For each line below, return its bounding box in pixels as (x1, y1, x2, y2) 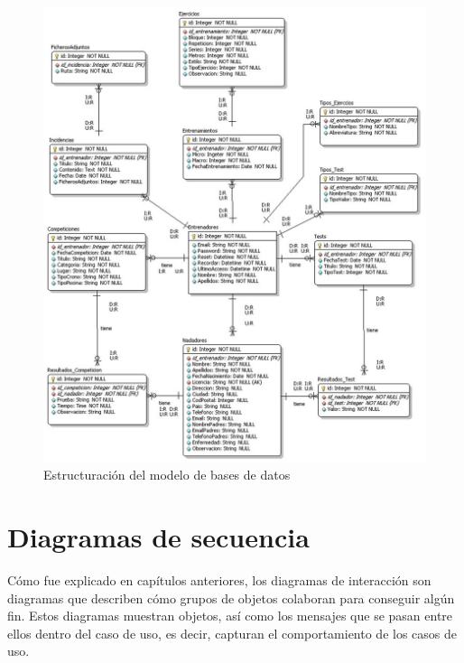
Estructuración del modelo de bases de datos (43, 465, 291, 484)
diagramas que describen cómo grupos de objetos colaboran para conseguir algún (7, 588, 455, 607)
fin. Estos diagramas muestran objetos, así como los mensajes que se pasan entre (7, 606, 453, 625)
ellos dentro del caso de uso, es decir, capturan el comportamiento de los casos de (7, 623, 458, 642)
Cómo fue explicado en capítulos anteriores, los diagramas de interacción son (7, 570, 432, 589)
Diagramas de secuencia (7, 518, 310, 556)
